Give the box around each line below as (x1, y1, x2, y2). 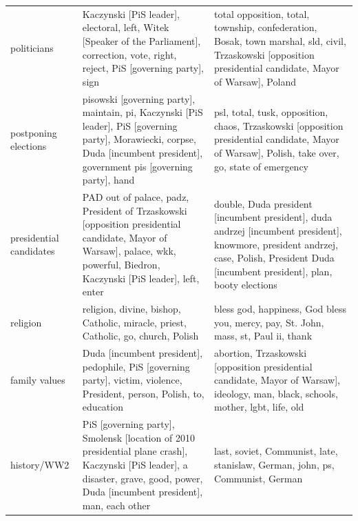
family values (10, 373, 65, 387)
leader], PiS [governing (82, 118, 178, 132)
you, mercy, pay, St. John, (214, 315, 324, 329)
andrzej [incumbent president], (214, 223, 342, 237)
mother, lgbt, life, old (214, 400, 304, 414)
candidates (10, 244, 55, 258)
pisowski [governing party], (82, 91, 196, 106)
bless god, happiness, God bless (214, 301, 346, 315)
